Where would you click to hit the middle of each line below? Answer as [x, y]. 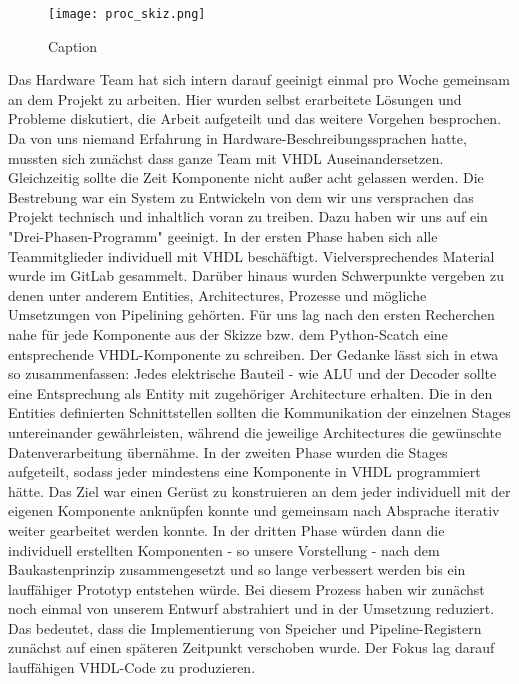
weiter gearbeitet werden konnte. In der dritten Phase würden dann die [226, 529]
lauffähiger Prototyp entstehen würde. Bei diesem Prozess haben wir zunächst [246, 588]
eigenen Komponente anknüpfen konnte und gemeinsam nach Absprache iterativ [254, 510]
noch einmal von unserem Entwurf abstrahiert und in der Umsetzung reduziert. [251, 608]
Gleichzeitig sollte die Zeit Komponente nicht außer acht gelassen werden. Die [246, 177]
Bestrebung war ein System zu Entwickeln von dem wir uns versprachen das [241, 196]
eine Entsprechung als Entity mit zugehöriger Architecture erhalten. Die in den [250, 392]
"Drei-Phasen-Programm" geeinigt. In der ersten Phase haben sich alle [223, 236]
